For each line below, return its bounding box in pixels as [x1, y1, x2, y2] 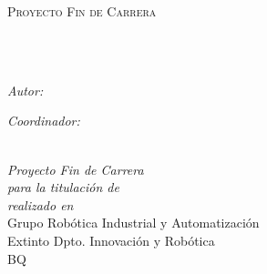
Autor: [7, 80, 44, 99]
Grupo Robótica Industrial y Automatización [7, 213, 260, 232]
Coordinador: [7, 111, 80, 130]
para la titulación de [7, 178, 119, 197]
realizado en [7, 195, 74, 214]
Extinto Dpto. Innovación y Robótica [7, 230, 215, 249]
